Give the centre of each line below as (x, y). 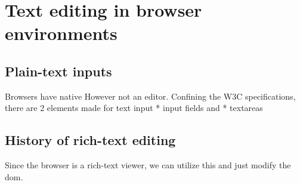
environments (61, 33)
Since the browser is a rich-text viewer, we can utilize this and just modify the (148, 165)
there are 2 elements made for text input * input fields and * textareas (134, 108)
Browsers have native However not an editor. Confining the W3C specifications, (150, 96)
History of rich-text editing (90, 140)
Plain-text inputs (58, 71)
